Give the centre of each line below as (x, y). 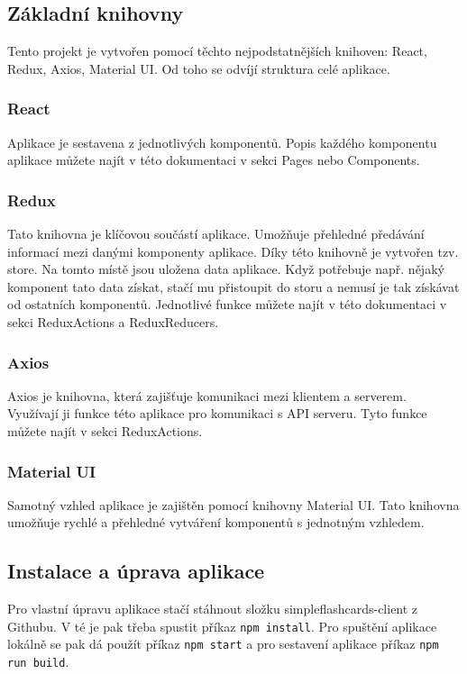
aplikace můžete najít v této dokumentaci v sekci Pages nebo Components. (214, 160)
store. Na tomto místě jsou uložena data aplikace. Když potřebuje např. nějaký (226, 269)
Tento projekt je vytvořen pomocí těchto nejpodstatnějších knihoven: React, (217, 51)
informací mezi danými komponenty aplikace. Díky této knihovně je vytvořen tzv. (233, 251)
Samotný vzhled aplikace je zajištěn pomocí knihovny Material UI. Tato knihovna (233, 504)
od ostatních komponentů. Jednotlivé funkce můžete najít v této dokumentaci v (227, 304)
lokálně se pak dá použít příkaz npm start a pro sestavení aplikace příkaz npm (223, 644)
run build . (38, 662)
